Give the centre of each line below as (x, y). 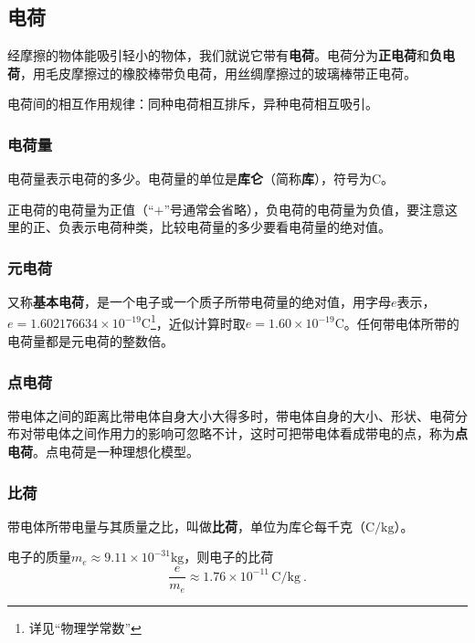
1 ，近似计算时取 (198, 321)
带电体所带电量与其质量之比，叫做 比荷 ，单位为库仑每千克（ (186, 526)
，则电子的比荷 (229, 557)
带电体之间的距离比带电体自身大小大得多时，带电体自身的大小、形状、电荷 (231, 415)
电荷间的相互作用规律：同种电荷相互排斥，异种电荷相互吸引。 (193, 104)
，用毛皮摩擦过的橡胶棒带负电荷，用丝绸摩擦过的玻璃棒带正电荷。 (218, 73)
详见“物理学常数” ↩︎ (85, 627)
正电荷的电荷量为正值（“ (81, 209)
